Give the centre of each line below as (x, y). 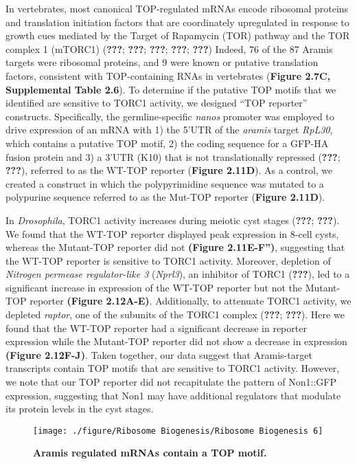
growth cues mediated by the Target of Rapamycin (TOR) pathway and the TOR (178, 35)
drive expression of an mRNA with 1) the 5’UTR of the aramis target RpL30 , (169, 130)
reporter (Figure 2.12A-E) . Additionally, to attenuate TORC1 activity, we (191, 301)
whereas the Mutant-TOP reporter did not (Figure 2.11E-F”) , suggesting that (175, 247)
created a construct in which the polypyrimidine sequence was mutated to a (165, 183)
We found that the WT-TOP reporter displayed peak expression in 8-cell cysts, (172, 233)
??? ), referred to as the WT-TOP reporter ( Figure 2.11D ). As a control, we (169, 170)
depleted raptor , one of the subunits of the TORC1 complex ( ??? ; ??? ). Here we (175, 314)
